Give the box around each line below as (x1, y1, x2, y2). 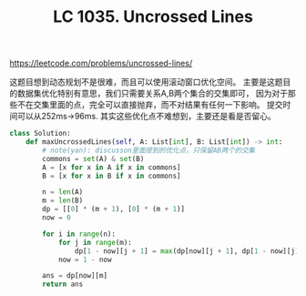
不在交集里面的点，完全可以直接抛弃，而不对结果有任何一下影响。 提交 (16, 99, 283, 110)
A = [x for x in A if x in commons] (42, 162, 181, 172)
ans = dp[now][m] (42, 271, 107, 281)
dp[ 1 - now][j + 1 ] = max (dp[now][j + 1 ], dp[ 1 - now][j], (74, 246, 303, 256)
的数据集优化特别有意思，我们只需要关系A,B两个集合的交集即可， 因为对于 (9, 88, 289, 99)
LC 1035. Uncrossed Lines (53, 6, 253, 27)
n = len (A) (42, 188, 84, 197)
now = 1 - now (57, 255, 112, 264)
